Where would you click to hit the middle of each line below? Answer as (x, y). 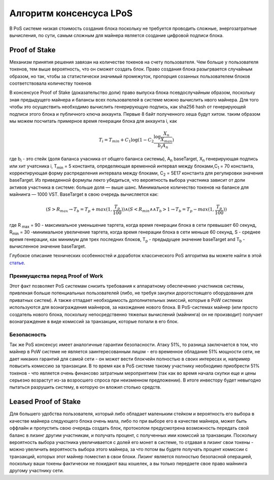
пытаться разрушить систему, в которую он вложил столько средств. (85, 387)
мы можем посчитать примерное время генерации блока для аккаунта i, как (93, 121)
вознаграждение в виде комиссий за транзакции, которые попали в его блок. (94, 321)
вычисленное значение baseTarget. (48, 247)
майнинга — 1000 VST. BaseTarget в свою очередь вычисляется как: (84, 194)
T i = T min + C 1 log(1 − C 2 (126, 141)
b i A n (163, 146)
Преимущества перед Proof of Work (56, 276)
